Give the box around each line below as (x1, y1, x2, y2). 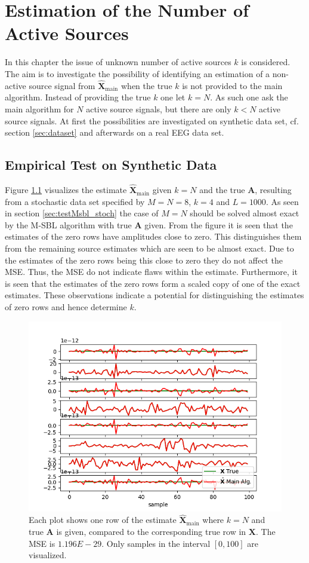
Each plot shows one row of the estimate (29, 513, 177, 526)
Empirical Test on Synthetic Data (5, 155, 217, 174)
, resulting (255, 183, 292, 196)
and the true (199, 183, 245, 196)
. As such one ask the (210, 91, 288, 103)
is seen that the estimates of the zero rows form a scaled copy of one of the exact (5, 277, 301, 289)
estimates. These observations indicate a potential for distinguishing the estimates (5, 289, 304, 301)
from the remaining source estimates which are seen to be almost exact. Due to (5, 242, 294, 255)
